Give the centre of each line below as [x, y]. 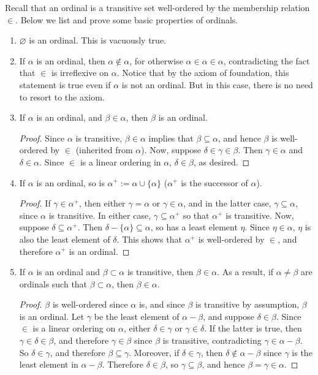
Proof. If [35, 203]
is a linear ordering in [120, 161]
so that [196, 215]
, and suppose [229, 316]
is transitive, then [160, 272]
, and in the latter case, [227, 203]
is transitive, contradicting [212, 340]
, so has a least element [194, 227]
